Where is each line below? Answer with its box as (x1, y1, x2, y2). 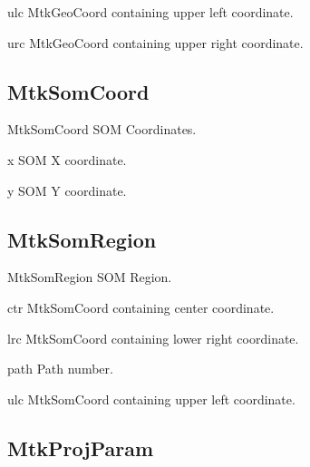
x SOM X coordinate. (7, 150, 127, 169)
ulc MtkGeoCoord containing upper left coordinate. (7, 3, 294, 21)
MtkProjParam (7, 433, 154, 462)
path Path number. (7, 359, 113, 378)
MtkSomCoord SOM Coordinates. (7, 120, 197, 139)
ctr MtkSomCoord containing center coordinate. (7, 297, 275, 316)
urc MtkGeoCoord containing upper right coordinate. (7, 33, 304, 52)
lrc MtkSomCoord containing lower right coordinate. (7, 328, 299, 347)
